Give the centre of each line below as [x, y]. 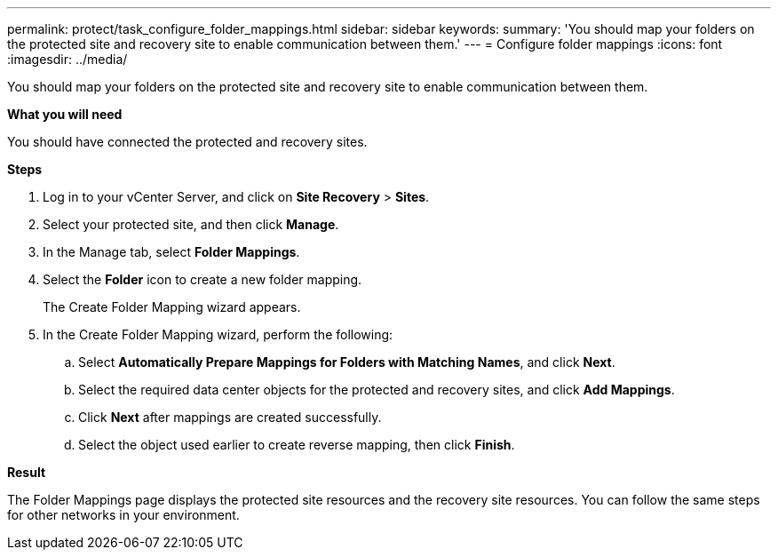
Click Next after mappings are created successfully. [230, 417]
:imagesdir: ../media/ [67, 59]
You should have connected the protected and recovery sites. [187, 142]
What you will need [65, 114]
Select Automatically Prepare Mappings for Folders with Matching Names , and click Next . [347, 362]
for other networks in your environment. [123, 515]
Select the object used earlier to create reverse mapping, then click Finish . [297, 445]
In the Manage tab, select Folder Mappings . [171, 252]
